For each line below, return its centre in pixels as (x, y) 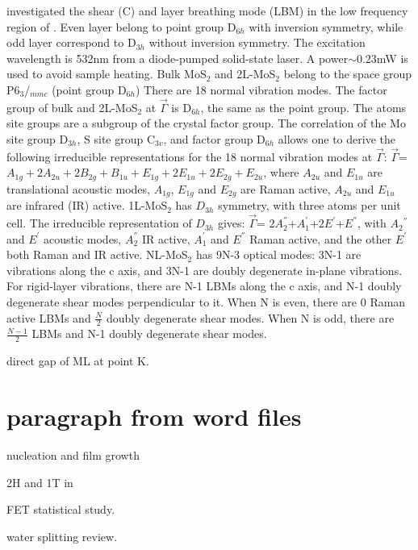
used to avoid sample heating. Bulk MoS (107, 74)
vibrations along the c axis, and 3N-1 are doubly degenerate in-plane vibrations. (205, 270)
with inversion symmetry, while (326, 26)
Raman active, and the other (321, 238)
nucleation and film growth (73, 455)
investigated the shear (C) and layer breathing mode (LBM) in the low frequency (207, 10)
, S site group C (116, 138)
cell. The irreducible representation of (99, 223)
